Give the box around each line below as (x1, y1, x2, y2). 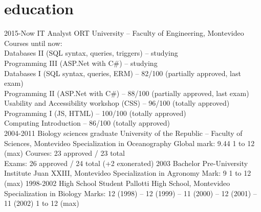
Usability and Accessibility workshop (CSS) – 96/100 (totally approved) (4, 98, 230, 108)
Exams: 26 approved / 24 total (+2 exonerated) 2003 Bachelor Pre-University (4, 157, 248, 168)
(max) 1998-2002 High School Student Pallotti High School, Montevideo (4, 178, 230, 189)
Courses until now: (4, 37, 62, 48)
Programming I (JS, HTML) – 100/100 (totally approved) (4, 107, 186, 118)
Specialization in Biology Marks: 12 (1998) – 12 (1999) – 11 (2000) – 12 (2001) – (4, 187, 257, 198)
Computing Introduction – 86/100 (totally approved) (4, 117, 170, 128)
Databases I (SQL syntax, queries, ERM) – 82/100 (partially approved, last (4, 67, 241, 78)
